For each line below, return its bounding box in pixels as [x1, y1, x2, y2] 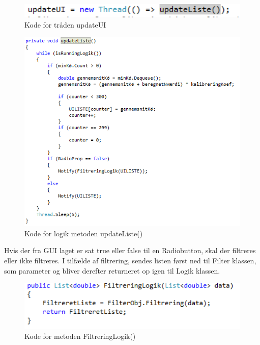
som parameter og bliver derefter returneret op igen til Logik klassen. [4, 265, 220, 276]
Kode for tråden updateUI [24, 19, 106, 30]
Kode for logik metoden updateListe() [24, 228, 143, 238]
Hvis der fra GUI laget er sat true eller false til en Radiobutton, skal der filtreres [4, 245, 256, 256]
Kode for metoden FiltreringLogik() [24, 331, 136, 341]
